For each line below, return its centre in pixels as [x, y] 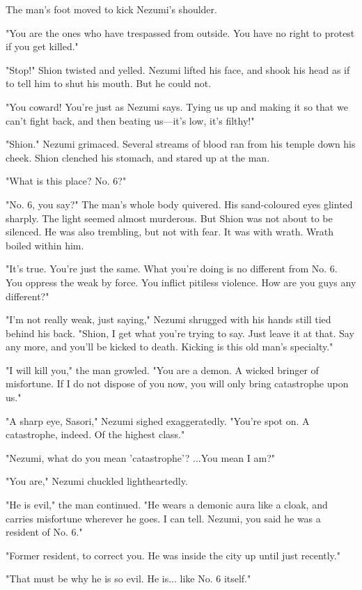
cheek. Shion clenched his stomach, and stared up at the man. [138, 157]
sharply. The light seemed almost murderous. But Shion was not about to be [169, 218]
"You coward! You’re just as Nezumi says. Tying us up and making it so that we [177, 106]
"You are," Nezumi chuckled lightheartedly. [97, 481]
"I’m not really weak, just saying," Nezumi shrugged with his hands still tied [168, 319]
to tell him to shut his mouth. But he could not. [109, 83]
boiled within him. [45, 245]
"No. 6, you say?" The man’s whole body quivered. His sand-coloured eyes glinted [179, 204]
